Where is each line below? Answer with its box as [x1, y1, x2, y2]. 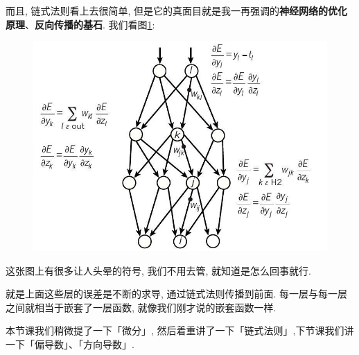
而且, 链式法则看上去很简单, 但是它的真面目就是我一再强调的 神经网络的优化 [6, 3, 348, 17]
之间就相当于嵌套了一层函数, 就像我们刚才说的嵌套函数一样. [6, 300, 277, 314]
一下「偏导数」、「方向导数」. [6, 336, 134, 351]
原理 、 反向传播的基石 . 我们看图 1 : [6, 17, 155, 31]
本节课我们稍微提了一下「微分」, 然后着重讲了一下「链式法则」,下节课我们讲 [6, 323, 354, 338]
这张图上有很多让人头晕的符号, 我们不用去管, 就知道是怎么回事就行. [6, 263, 311, 277]
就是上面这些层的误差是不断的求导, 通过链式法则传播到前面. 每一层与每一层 [6, 286, 348, 301]
